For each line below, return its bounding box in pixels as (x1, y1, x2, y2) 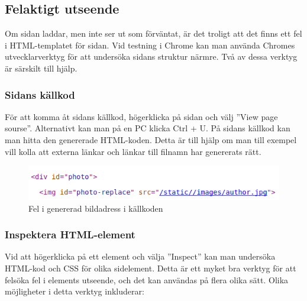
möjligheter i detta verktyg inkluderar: (5, 285, 144, 297)
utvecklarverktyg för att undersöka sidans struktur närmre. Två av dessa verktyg (5, 50, 298, 63)
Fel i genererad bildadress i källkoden (28, 202, 163, 214)
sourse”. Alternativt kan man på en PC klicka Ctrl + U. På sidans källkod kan (5, 122, 290, 134)
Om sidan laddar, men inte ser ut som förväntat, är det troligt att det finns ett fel (5, 27, 302, 40)
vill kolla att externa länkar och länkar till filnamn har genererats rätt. (5, 145, 261, 157)
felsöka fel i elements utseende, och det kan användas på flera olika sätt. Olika (5, 273, 289, 286)
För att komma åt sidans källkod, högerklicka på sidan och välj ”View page (5, 110, 278, 122)
